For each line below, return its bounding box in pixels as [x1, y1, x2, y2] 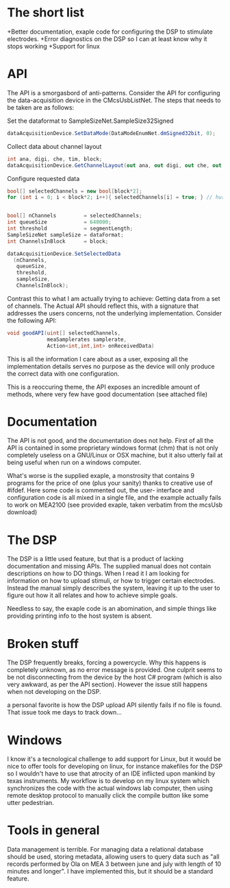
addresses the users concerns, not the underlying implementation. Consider [7, 309, 222, 317]
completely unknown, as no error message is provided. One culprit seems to [7, 666, 222, 674]
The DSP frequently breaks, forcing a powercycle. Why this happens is [7, 658, 207, 667]
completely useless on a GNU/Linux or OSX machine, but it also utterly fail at [7, 451, 223, 459]
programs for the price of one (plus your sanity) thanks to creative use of [7, 479, 214, 488]
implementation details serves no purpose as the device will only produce [7, 362, 215, 370]
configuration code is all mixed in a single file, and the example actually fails [7, 494, 221, 502]
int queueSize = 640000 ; [7, 219, 112, 226]
